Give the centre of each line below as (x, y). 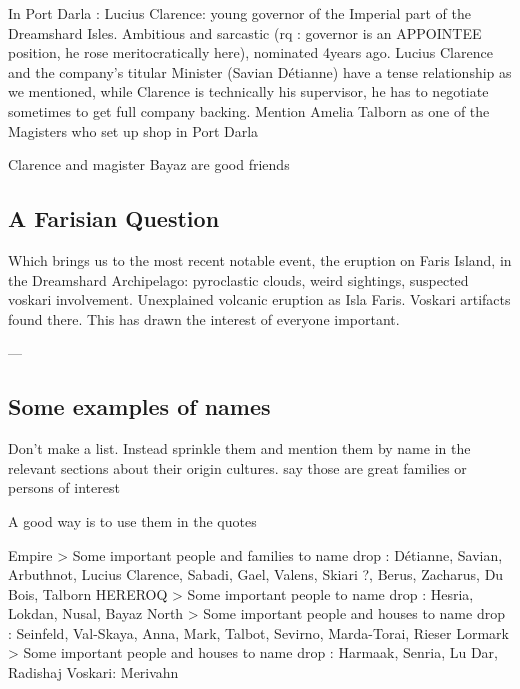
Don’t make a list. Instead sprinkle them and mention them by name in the (239, 448)
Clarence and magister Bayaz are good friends (149, 164)
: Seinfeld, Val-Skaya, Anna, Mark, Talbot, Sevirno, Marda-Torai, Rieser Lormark (258, 632)
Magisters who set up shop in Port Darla (133, 130)
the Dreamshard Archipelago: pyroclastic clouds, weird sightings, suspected (238, 279)
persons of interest (64, 487)
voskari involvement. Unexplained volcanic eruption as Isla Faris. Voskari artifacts (259, 299)
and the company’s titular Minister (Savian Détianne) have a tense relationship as (260, 71)
